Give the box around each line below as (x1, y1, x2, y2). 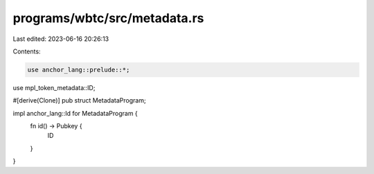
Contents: (12, 47, 41, 55)
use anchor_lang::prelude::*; (27, 66, 130, 73)
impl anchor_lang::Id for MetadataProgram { (12, 109, 138, 117)
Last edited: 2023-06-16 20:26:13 (12, 35, 109, 43)
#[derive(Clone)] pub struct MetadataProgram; (12, 96, 146, 105)
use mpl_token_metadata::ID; (12, 83, 96, 92)
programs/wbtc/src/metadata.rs (12, 10, 204, 26)
